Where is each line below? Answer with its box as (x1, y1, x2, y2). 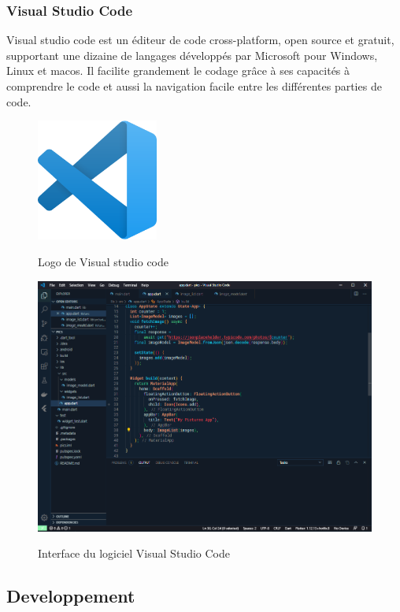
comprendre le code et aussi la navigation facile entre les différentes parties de (6, 78, 382, 94)
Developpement (6, 584, 135, 608)
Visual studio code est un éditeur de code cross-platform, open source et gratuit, (6, 32, 394, 48)
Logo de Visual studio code (38, 253, 169, 269)
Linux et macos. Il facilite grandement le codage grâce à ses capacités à (6, 62, 350, 79)
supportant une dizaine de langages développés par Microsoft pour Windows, (6, 46, 378, 63)
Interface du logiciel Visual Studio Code (38, 545, 230, 562)
